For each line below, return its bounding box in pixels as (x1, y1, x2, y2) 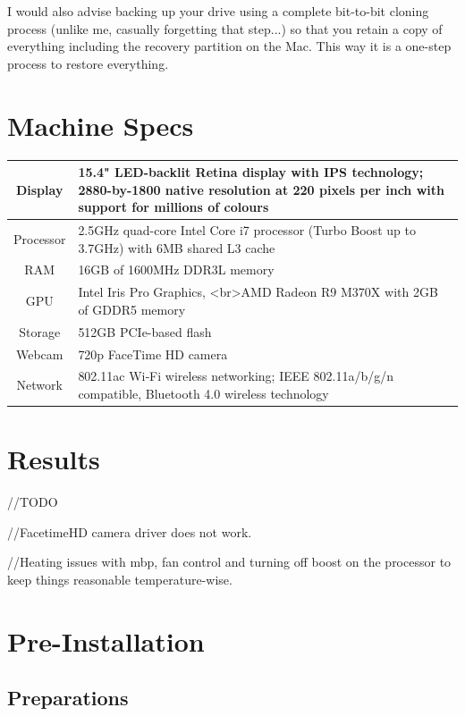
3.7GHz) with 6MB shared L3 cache (78, 238, 275, 257)
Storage (19, 322, 61, 341)
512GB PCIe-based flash (78, 322, 212, 341)
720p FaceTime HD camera (78, 344, 228, 363)
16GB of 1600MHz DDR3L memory (78, 260, 275, 279)
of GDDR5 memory (78, 299, 186, 318)
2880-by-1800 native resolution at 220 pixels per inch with (78, 180, 444, 198)
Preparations (7, 684, 129, 712)
